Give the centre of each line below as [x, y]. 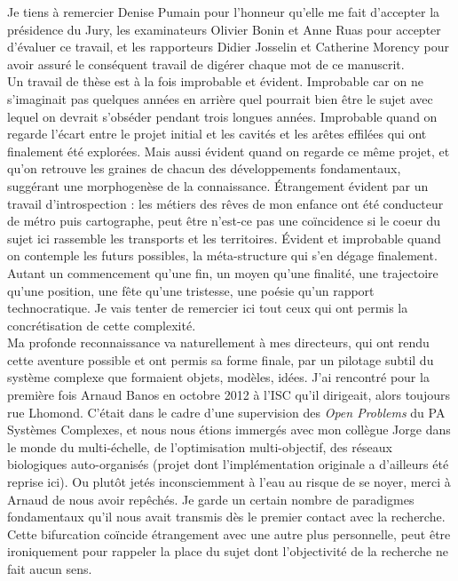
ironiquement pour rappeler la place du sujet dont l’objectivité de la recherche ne [228, 551]
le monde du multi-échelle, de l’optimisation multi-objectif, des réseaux [200, 446]
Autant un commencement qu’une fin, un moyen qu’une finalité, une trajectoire [223, 272]
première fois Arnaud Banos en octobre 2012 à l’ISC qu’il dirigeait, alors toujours [229, 395]
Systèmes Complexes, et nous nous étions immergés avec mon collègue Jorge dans [229, 430]
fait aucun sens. [50, 569]
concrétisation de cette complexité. [102, 325]
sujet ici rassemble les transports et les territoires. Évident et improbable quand [224, 238]
